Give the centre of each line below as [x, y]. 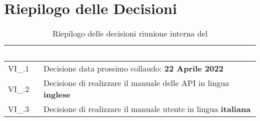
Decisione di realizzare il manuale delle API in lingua [136, 83]
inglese [57, 94]
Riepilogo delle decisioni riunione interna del [130, 33]
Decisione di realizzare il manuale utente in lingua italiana [147, 109]
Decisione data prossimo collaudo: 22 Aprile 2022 [133, 68]
